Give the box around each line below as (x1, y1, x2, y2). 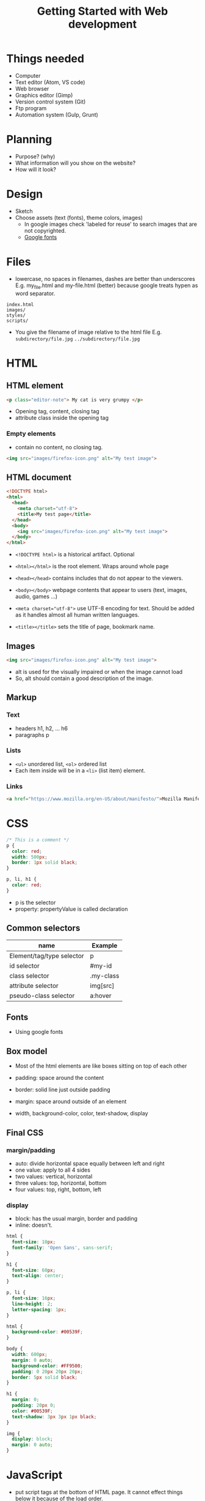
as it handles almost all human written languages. (15, 611, 140, 619)
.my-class (90, 971, 120, 980)
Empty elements (6, 430, 56, 438)
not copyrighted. (24, 226, 67, 234)
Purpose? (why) (15, 152, 56, 160)
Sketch (15, 207, 34, 215)
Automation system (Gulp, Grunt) (15, 111, 99, 118)
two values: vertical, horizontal (15, 1172, 93, 1180)
